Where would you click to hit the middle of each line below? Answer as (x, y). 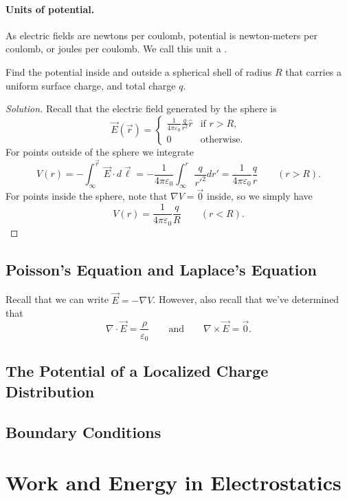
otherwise (220, 140)
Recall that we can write (57, 299)
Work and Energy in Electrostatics (173, 482)
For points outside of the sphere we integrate (100, 151)
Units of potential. (50, 9)
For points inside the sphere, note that (87, 196)
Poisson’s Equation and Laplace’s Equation (161, 269)
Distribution (50, 391)
